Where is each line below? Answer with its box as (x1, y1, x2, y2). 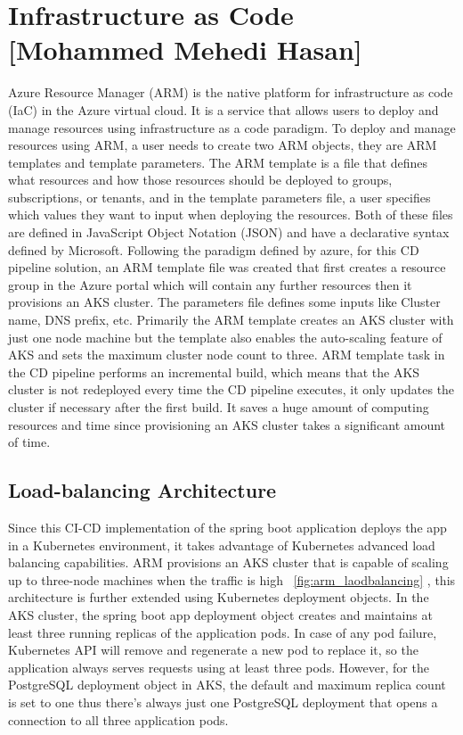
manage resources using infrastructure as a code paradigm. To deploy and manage (8, 118, 456, 136)
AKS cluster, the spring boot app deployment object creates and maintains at (8, 605, 433, 624)
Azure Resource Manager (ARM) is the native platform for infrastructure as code (8, 83, 453, 102)
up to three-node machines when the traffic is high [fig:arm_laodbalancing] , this (8, 570, 456, 589)
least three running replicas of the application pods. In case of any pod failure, (8, 623, 437, 641)
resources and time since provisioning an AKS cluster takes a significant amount (8, 415, 446, 434)
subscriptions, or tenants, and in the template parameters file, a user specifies (8, 187, 431, 206)
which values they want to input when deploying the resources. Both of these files (8, 205, 453, 224)
